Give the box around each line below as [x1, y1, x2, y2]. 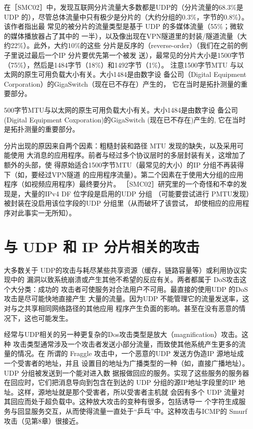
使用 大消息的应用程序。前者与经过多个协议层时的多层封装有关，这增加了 [10, 150, 246, 160]
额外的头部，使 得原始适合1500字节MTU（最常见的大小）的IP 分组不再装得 [4, 159, 244, 169]
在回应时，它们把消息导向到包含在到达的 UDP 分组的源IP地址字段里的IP [4, 377, 236, 387]
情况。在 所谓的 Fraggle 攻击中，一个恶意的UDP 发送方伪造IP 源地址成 [17, 348, 244, 358]
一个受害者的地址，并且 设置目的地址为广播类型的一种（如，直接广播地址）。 [4, 357, 249, 368]
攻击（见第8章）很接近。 [4, 415, 83, 426]
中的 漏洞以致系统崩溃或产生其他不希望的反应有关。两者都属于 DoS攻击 [10, 274, 240, 285]
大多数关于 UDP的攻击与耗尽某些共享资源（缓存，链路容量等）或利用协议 [4, 264, 240, 275]
